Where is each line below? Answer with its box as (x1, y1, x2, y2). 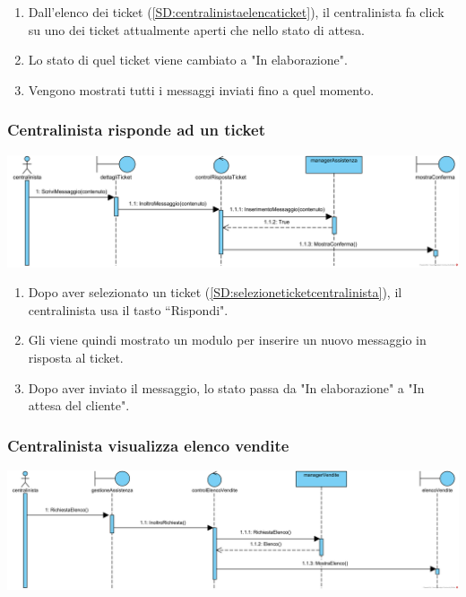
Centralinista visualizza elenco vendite (7, 434, 289, 456)
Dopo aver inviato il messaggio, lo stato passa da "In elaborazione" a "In (28, 378, 425, 397)
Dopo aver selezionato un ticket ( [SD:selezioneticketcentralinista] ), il (28, 283, 402, 302)
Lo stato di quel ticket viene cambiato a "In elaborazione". (28, 50, 348, 69)
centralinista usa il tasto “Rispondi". (28, 300, 229, 319)
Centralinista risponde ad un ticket (7, 119, 265, 141)
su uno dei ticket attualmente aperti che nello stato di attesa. (28, 20, 365, 39)
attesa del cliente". (28, 396, 130, 415)
